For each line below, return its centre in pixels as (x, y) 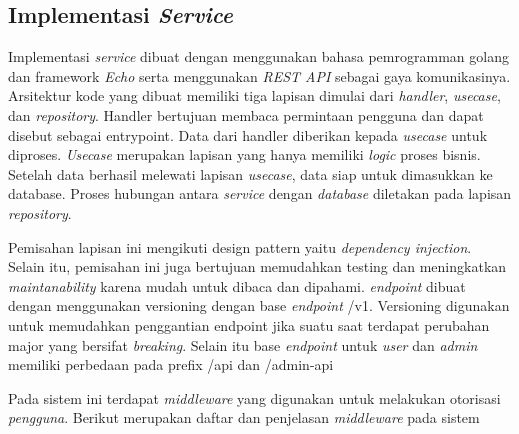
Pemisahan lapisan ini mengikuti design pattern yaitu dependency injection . (240, 246)
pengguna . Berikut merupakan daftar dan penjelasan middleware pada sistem (244, 417)
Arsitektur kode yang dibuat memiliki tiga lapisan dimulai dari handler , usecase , (254, 95)
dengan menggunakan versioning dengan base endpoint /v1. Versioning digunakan (259, 305)
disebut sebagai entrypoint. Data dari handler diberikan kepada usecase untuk (248, 134)
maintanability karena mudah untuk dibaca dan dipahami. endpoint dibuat (237, 285)
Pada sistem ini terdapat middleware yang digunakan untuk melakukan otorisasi (254, 397)
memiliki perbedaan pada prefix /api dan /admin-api (171, 364)
